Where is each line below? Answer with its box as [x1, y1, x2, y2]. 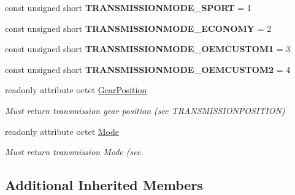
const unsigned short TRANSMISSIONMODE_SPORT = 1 [5, 1, 251, 13]
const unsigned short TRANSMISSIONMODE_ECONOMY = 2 [5, 21, 272, 34]
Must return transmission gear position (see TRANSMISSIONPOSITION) [5, 104, 285, 117]
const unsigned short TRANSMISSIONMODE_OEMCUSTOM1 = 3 [5, 42, 291, 55]
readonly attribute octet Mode [5, 124, 119, 137]
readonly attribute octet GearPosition [5, 83, 147, 96]
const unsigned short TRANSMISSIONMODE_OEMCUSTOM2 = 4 [5, 63, 291, 75]
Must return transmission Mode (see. [5, 145, 144, 158]
